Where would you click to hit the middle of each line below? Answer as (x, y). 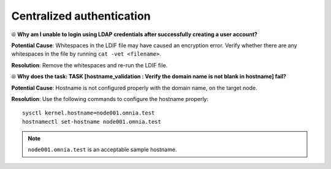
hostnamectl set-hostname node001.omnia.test (92, 122)
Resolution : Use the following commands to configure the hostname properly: (110, 99)
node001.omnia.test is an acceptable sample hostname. (102, 149)
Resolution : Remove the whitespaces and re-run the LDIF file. (89, 65)
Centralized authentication (81, 16)
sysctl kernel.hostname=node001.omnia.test (89, 113)
